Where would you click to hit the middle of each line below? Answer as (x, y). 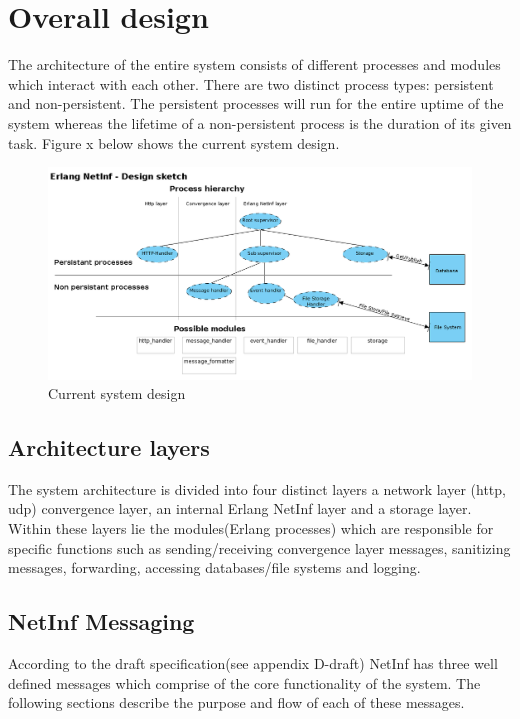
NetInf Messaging (101, 621)
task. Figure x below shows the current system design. (174, 142)
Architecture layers (109, 447)
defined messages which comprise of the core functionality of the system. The (244, 682)
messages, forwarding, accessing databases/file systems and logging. (214, 567)
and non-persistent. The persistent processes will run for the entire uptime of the (256, 103)
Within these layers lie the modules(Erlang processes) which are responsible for (251, 528)
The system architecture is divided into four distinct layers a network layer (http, (257, 488)
